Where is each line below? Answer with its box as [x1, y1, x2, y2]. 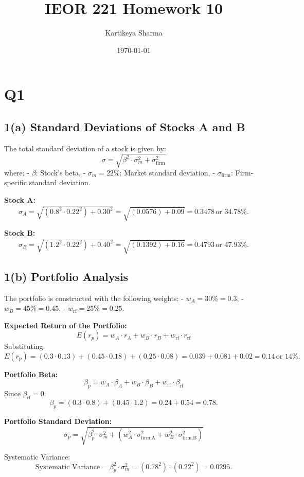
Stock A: [4, 195, 35, 205]
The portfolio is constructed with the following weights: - [4, 292, 184, 303]
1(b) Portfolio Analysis [4, 268, 129, 284]
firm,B [182, 435, 197, 441]
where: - [4, 167, 30, 178]
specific [4, 177, 27, 188]
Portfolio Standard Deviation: [4, 415, 112, 426]
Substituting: [4, 341, 45, 351]
